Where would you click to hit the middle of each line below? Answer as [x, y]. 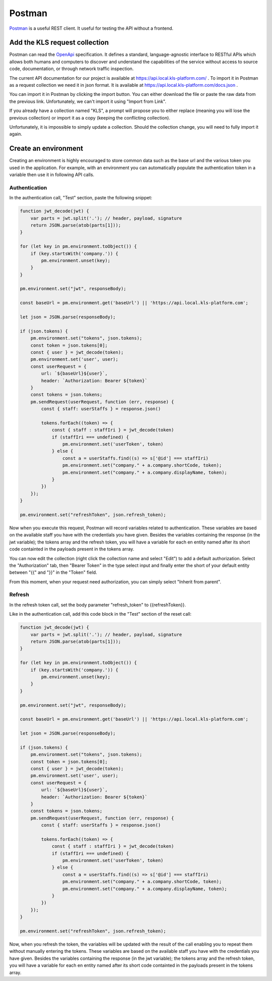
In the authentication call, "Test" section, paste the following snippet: [81, 198]
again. [16, 134]
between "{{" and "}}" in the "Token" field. [53, 572]
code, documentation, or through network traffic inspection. [72, 69]
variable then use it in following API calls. [52, 175]
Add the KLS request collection [59, 43]
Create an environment [46, 149]
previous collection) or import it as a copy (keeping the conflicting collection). [90, 118]
